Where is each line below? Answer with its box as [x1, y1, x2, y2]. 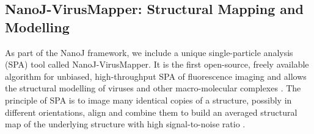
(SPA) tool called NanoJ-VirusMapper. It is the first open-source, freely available [5, 58, 309, 71]
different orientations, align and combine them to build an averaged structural [5, 105, 298, 118]
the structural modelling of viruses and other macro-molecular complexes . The [5, 82, 301, 94]
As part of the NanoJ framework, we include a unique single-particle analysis [5, 46, 293, 58]
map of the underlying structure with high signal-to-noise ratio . [5, 118, 246, 130]
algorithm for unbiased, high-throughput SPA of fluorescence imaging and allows [5, 69, 307, 82]
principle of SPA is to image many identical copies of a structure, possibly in [5, 93, 292, 106]
